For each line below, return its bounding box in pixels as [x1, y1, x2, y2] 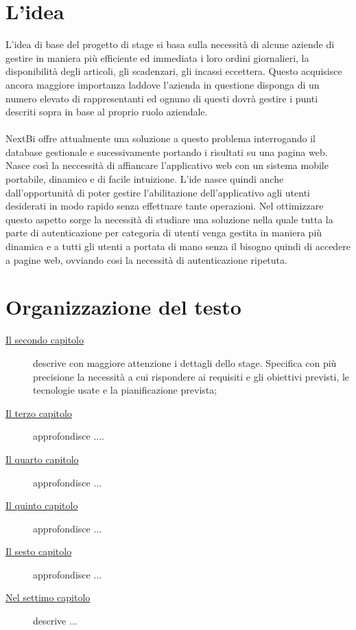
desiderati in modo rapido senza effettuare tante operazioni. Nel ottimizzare [5, 199, 324, 213]
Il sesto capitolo [5, 544, 72, 559]
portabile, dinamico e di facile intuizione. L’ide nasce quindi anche [5, 172, 284, 186]
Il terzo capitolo [5, 405, 72, 420]
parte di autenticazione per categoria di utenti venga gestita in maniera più [5, 225, 322, 240]
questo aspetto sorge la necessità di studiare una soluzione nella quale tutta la [5, 212, 333, 226]
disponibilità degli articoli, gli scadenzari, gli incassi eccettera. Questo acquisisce [5, 64, 342, 78]
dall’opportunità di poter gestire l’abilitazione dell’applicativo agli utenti [5, 185, 311, 199]
